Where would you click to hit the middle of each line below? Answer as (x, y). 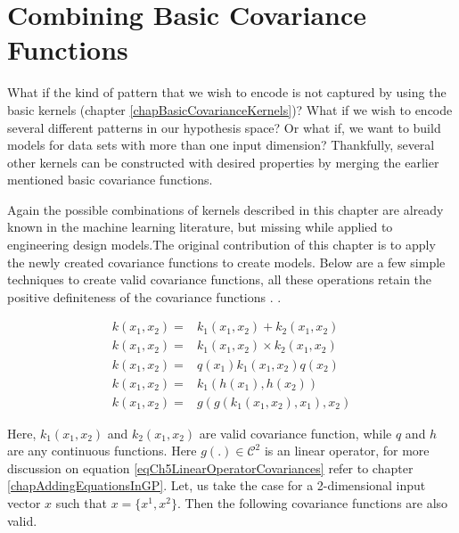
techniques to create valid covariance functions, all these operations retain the (220, 279)
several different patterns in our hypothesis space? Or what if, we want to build (224, 127)
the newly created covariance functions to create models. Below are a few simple (226, 262)
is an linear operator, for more (347, 451)
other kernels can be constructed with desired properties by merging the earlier (223, 162)
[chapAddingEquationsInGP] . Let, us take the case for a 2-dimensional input (217, 485)
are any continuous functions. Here (102, 451)
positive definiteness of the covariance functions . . (144, 296)
